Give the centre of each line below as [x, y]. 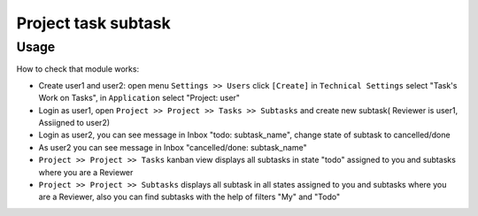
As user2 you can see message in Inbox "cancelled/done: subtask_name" [173, 147]
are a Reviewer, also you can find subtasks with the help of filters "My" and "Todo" [189, 197]
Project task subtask [94, 23]
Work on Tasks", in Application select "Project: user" [139, 98]
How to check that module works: [78, 69]
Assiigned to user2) [74, 122]
